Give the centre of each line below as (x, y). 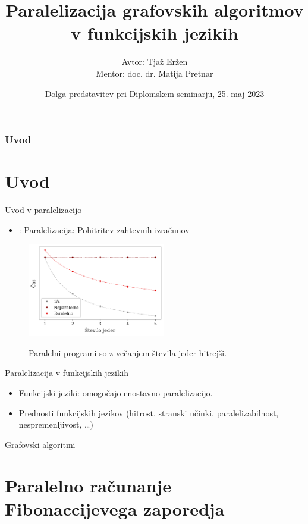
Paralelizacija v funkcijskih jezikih (67, 373)
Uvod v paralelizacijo (43, 210)
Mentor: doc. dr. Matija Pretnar (155, 73)
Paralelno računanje (88, 485)
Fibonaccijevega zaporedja (115, 508)
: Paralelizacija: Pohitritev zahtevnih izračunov (104, 229)
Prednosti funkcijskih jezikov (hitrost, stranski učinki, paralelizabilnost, (149, 412)
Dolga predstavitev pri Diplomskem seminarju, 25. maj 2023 (155, 93)
